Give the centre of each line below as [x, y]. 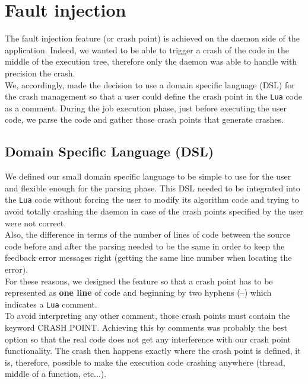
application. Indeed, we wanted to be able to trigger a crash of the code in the [147, 49]
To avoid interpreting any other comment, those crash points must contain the [147, 316]
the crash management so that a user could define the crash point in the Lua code [153, 96]
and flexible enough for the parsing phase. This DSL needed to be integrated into [153, 188]
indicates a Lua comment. [51, 304]
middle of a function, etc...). [56, 374]
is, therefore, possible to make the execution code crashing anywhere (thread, [145, 362]
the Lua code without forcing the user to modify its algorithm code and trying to [152, 199]
